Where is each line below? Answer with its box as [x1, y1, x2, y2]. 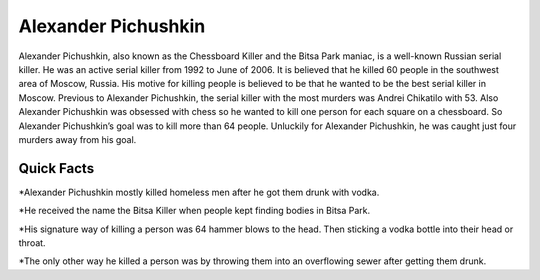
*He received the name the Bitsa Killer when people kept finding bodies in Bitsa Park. [18, 205, 371, 217]
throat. [18, 236, 46, 249]
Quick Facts [18, 160, 95, 177]
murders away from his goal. [18, 133, 137, 145]
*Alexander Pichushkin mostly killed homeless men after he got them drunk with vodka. [18, 186, 380, 198]
